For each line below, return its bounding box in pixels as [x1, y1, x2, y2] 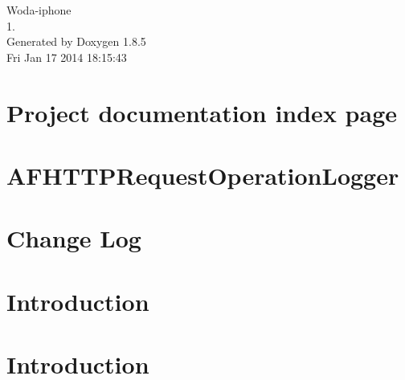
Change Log [6, 222, 141, 255]
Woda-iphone [6, 2, 72, 18]
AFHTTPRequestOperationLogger [6, 158, 399, 191]
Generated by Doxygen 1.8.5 [6, 33, 146, 50]
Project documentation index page [6, 96, 397, 129]
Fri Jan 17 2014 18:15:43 [6, 48, 127, 65]
